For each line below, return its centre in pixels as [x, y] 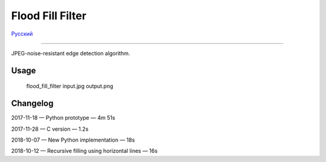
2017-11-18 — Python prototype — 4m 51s [63, 118]
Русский [22, 34]
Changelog [32, 103]
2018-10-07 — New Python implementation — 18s [73, 140]
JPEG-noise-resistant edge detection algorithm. [71, 53]
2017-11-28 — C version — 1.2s [50, 129]
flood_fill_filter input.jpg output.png [70, 86]
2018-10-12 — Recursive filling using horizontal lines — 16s [85, 151]
